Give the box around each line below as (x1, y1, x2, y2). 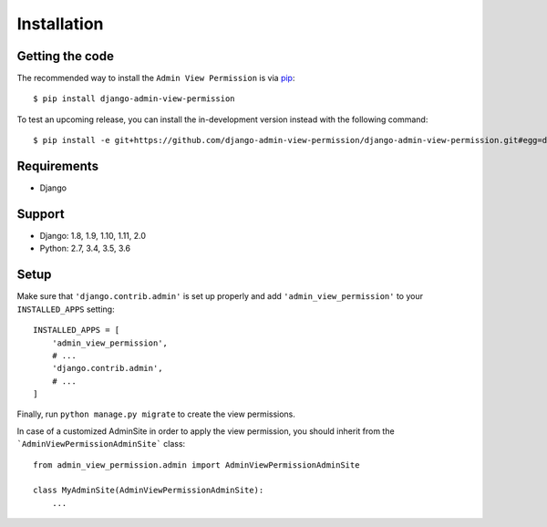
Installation (16, 14, 104, 34)
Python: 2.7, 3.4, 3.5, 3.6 (39, 243, 131, 254)
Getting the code (16, 48, 114, 64)
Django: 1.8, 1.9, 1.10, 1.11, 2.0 (39, 231, 146, 242)
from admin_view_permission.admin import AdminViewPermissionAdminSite (33, 460, 360, 470)
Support (16, 206, 65, 222)
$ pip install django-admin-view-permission (33, 94, 236, 104)
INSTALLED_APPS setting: (16, 304, 115, 315)
